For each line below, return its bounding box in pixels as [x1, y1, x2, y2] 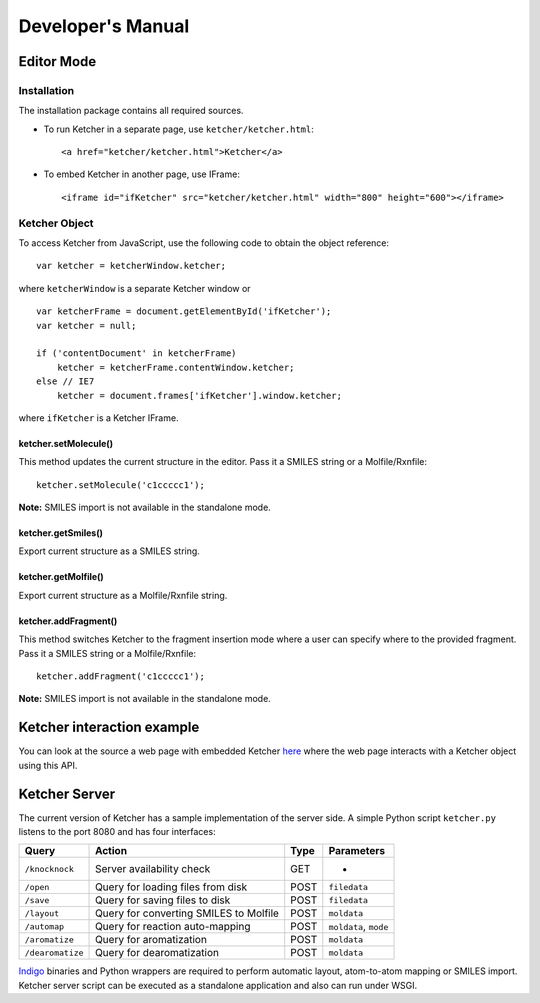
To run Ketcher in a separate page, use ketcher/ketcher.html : [43, 123, 315, 135]
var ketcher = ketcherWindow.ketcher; [36, 260, 227, 272]
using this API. [18, 759, 78, 771]
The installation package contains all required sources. [18, 105, 244, 117]
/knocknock [24, 863, 75, 874]
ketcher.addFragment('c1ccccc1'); [36, 671, 205, 682]
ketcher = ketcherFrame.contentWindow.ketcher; [56, 361, 295, 373]
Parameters [328, 844, 385, 858]
